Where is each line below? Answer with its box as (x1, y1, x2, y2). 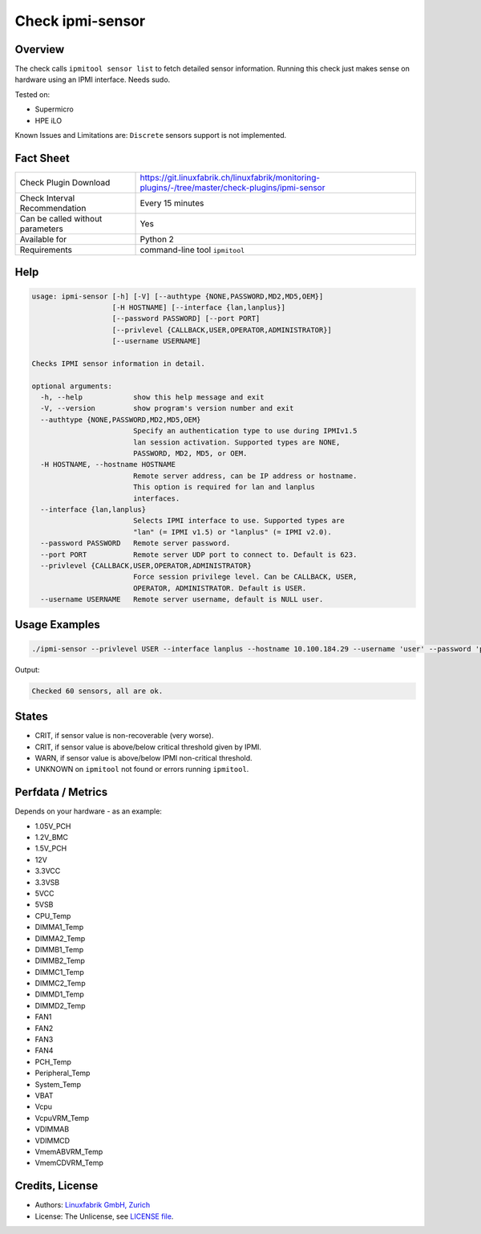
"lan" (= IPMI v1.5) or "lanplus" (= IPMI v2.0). (132, 527, 333, 537)
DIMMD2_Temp (34, 1001, 86, 1010)
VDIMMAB (34, 1124, 70, 1135)
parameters (19, 223, 63, 234)
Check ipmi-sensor (14, 12, 146, 30)
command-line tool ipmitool (139, 244, 245, 255)
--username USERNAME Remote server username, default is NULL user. (40, 595, 324, 604)
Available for (19, 233, 67, 245)
